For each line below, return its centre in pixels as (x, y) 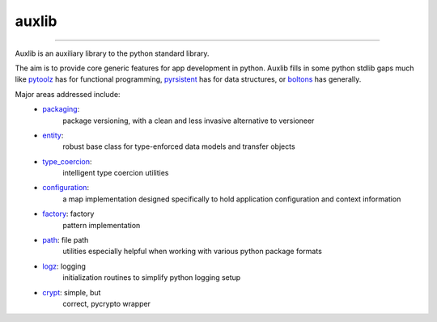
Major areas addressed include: (68, 94)
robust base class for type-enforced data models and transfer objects (179, 146)
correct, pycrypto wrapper (107, 303)
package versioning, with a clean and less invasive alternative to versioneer (189, 121)
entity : (53, 135)
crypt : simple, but (72, 292)
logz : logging (64, 266)
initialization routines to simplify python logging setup (152, 278)
